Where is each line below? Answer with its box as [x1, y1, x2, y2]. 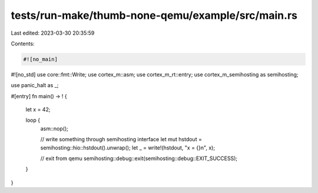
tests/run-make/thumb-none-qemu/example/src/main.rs [11, 9, 297, 22]
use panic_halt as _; [11, 82, 59, 89]
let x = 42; [25, 106, 51, 113]
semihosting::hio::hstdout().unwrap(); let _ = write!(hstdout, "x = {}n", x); [40, 144, 215, 151]
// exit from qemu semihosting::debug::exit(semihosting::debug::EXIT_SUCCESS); [40, 155, 238, 162]
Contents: [11, 40, 35, 47]
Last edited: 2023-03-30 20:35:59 [11, 29, 95, 36]
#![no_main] [23, 56, 58, 62]
